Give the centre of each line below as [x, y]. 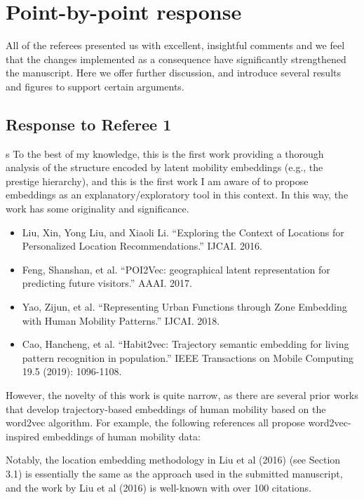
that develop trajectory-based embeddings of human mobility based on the [166, 408]
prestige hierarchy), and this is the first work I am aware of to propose [157, 181]
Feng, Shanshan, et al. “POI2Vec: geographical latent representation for [176, 269]
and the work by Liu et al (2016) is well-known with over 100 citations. [159, 487]
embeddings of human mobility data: [122, 436]
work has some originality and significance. [97, 209]
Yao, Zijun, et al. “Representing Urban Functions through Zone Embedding [184, 307]
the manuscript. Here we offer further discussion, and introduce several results [174, 73]
